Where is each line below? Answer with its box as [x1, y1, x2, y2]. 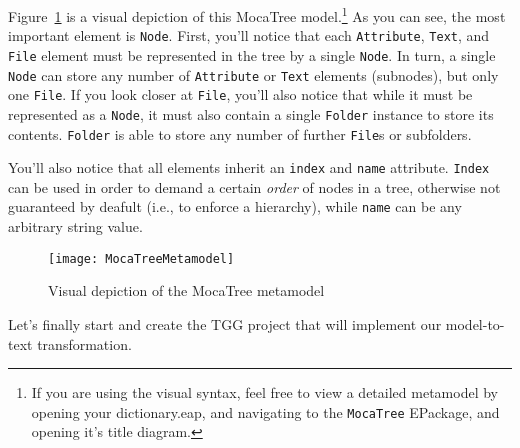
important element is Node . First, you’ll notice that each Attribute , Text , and [8, 25, 490, 46]
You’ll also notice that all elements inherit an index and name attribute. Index [8, 157, 490, 178]
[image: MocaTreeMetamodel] [48, 251, 235, 266]
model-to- [445, 313, 505, 334]
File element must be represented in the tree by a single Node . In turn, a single [8, 44, 496, 65]
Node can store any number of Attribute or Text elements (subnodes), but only [8, 64, 499, 85]
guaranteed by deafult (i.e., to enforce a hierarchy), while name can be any [8, 196, 462, 217]
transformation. [37, 333, 132, 354]
